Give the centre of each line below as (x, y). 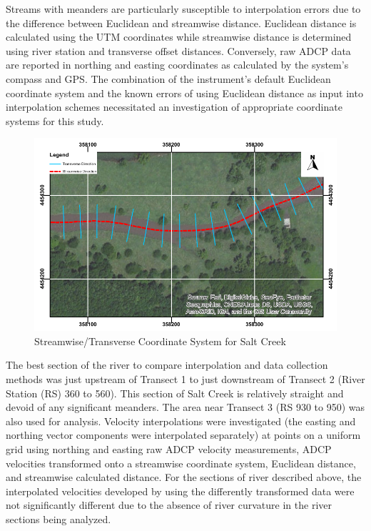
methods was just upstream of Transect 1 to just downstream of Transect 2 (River (185, 378)
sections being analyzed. (59, 518)
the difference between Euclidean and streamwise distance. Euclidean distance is (181, 23)
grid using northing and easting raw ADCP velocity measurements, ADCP (169, 448)
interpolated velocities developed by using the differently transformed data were (180, 491)
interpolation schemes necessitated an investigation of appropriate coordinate (174, 107)
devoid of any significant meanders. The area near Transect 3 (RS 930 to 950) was (185, 407)
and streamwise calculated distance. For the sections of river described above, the (184, 477)
